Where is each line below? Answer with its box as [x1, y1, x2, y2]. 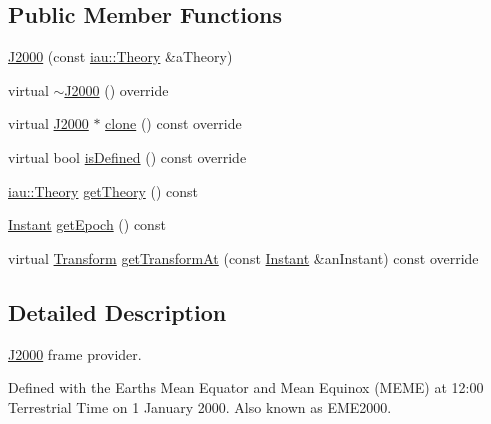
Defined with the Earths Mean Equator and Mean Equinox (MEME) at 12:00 [8, 377, 484, 398]
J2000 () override [64, 79, 169, 100]
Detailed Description [8, 296, 227, 327]
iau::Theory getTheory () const [8, 180, 198, 201]
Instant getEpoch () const [8, 214, 166, 235]
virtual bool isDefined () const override [8, 146, 247, 167]
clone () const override [105, 113, 242, 134]
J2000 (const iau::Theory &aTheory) [8, 46, 233, 67]
